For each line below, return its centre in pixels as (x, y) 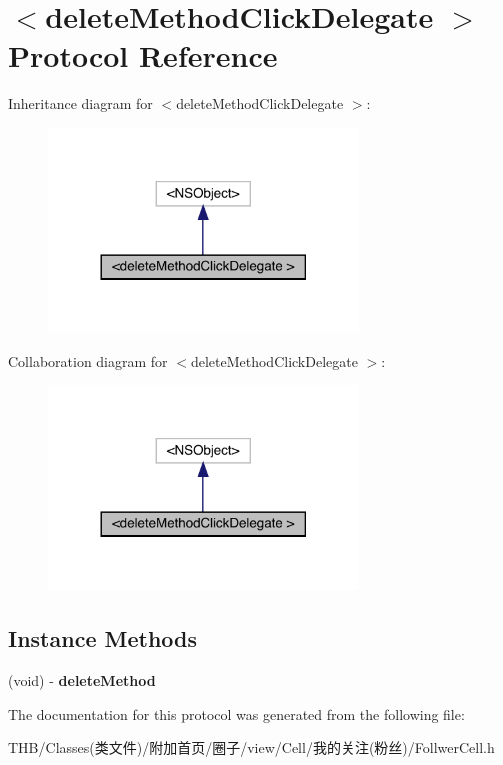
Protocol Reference (143, 55)
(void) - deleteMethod (82, 680)
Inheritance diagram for (80, 103)
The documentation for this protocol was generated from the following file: (236, 713)
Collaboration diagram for (88, 360)
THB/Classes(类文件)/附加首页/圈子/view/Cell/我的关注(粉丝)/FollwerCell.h (251, 747)
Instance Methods (102, 638)
